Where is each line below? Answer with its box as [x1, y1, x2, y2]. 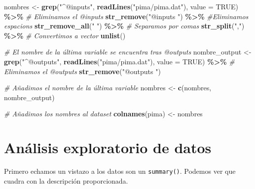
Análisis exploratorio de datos [4, 137, 212, 158]
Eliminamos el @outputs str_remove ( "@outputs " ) [4, 66, 161, 76]
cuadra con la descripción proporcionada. [4, 175, 128, 186]
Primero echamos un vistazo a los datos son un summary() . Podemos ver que [4, 166, 236, 176]
